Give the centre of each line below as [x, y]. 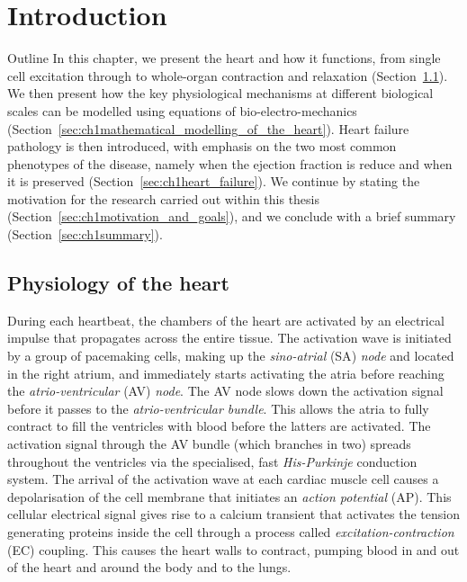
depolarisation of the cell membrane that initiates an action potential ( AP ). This [229, 496]
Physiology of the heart [118, 283]
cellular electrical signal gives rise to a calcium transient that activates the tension [234, 514]
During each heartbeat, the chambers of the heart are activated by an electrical [226, 320]
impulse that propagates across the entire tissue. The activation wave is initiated [229, 338]
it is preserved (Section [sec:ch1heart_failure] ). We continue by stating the [214, 181]
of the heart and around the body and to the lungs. [149, 567]
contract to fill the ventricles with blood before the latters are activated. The [219, 426]
